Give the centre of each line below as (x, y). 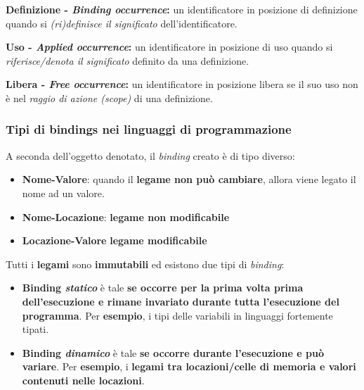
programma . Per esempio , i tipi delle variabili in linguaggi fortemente (177, 315)
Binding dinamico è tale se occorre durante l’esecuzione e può (173, 352)
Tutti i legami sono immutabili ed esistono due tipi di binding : (145, 264)
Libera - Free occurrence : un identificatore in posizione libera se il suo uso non (182, 84)
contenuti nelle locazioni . (83, 380)
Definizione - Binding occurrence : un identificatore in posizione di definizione (182, 9)
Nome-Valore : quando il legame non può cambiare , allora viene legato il (189, 179)
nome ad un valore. (63, 193)
